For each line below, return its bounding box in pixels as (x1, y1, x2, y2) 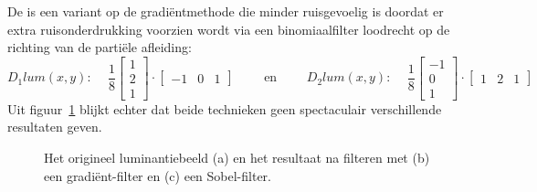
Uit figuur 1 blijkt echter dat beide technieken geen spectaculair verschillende (7, 99, 442, 118)
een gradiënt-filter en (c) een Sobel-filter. (44, 165, 272, 185)
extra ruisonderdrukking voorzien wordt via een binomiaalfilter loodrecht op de (7, 19, 450, 38)
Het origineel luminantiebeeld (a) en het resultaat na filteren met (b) (44, 148, 430, 167)
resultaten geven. (7, 117, 102, 136)
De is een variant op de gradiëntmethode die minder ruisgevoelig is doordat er (7, 2, 444, 20)
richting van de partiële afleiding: (7, 37, 192, 57)
